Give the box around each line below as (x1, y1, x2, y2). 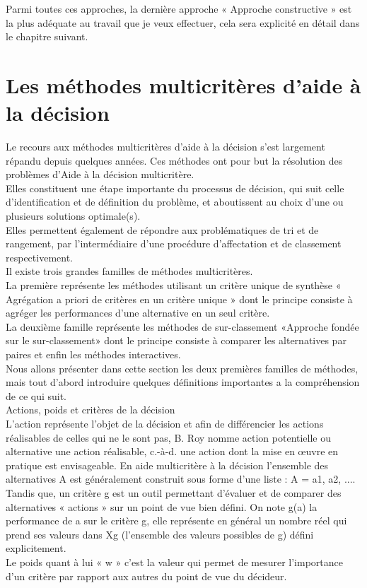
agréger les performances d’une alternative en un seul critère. (6, 305, 270, 320)
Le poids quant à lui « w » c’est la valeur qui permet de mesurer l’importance (6, 554, 343, 569)
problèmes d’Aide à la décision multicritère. (6, 167, 194, 182)
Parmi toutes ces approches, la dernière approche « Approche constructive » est (6, 1, 352, 16)
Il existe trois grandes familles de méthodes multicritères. (6, 264, 253, 278)
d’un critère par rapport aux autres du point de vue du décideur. (6, 568, 287, 583)
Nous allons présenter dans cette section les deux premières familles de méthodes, (6, 360, 359, 375)
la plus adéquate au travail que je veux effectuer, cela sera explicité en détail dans (6, 15, 360, 30)
